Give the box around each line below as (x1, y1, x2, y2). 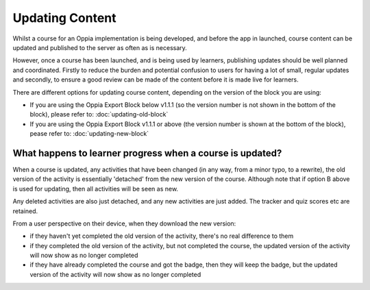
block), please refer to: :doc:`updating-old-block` (29, 110, 169, 119)
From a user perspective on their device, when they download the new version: (12, 219, 236, 228)
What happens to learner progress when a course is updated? (12, 147, 282, 159)
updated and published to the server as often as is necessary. (12, 43, 188, 51)
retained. (12, 206, 38, 215)
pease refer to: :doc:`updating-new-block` (29, 130, 149, 138)
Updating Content (12, 10, 116, 25)
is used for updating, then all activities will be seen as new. (12, 184, 178, 193)
